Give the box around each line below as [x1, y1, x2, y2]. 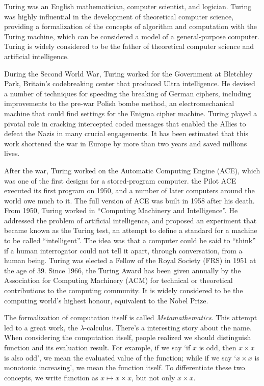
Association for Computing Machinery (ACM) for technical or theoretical [4, 275, 233, 286]
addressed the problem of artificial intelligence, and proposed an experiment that [4, 215, 257, 225]
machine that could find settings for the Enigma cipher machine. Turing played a [4, 108, 257, 118]
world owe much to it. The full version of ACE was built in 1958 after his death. [4, 195, 255, 205]
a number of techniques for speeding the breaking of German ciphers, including [4, 88, 251, 98]
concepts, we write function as [4, 372, 98, 382]
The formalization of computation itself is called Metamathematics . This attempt [4, 312, 257, 323]
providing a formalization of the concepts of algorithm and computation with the [4, 21, 257, 32]
